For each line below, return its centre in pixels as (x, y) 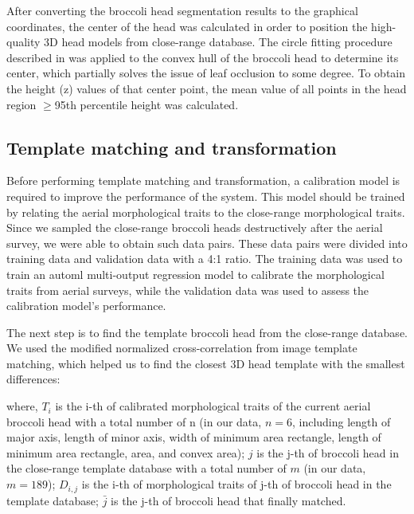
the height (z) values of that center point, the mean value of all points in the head (207, 88)
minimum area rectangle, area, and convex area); (126, 452)
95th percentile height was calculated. (146, 104)
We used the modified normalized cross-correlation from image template (182, 348)
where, (22, 406)
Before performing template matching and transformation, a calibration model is (203, 180)
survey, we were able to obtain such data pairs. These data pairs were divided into (207, 243)
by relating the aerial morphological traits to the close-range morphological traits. (206, 212)
